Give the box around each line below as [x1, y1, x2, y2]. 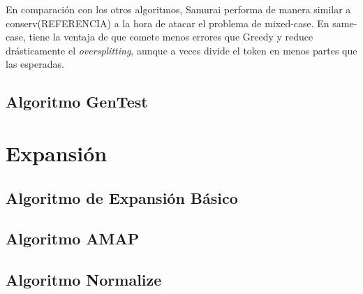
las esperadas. [6, 57, 64, 71]
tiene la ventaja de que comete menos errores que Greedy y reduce [29, 29, 313, 44]
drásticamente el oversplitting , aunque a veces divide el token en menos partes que [6, 43, 357, 57]
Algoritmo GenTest [6, 91, 148, 112]
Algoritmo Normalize [6, 269, 162, 291]
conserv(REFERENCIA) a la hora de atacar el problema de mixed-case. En [6, 15, 329, 30]
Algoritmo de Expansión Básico [6, 186, 238, 208]
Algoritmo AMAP [6, 228, 140, 249]
